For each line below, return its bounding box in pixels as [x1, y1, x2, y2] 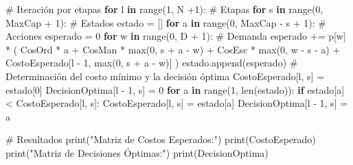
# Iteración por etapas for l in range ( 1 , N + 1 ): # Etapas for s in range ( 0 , [5, 2, 323, 16]
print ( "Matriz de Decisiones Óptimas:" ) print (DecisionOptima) [5, 145, 269, 160]
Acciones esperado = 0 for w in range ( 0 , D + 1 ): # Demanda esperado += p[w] [5, 29, 346, 43]
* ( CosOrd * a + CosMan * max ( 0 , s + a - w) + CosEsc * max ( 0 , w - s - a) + [5, 42, 341, 56]
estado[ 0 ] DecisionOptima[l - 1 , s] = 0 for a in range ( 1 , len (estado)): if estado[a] [5, 82, 345, 97]
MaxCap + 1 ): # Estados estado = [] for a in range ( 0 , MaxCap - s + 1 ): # [5, 15, 326, 29]
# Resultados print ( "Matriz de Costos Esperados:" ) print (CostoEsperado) [5, 132, 316, 147]
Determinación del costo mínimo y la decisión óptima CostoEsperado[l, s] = [5, 68, 325, 83]
